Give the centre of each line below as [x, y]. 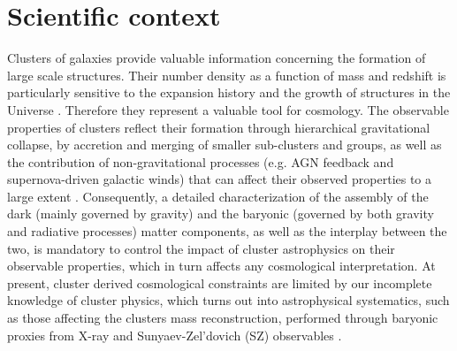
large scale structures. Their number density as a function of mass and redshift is [227, 75]
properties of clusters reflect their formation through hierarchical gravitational [219, 127]
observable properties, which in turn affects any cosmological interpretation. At [221, 266]
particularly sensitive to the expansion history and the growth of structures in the [229, 92]
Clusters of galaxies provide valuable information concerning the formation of [217, 58]
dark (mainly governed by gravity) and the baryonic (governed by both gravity [221, 214]
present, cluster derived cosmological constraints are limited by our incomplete [220, 282]
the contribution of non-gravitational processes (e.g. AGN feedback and [201, 161]
